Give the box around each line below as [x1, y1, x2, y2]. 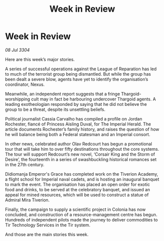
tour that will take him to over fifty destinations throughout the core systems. [5, 146, 160, 152]
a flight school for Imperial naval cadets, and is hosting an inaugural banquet [5, 176, 160, 182]
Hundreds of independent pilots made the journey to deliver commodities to [5, 217, 158, 222]
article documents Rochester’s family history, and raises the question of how [5, 126, 160, 132]
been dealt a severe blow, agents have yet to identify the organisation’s [5, 76, 148, 82]
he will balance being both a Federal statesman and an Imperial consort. [5, 131, 150, 137]
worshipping [5, 96, 30, 102]
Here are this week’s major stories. [5, 56, 75, 62]
